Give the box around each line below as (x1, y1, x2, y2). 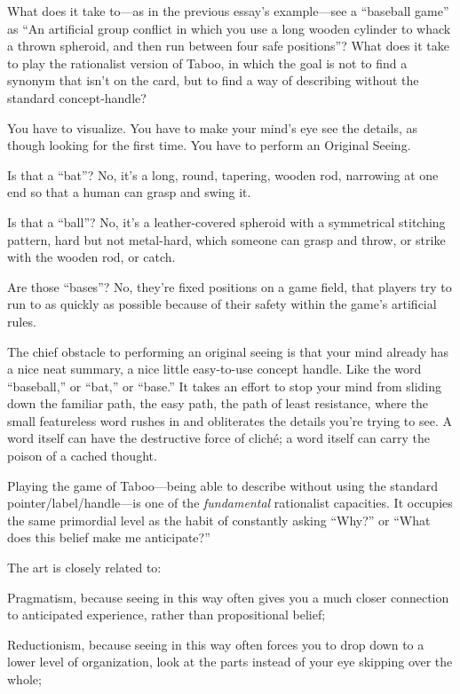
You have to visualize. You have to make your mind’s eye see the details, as (7, 118, 417, 137)
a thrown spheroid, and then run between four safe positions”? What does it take (7, 36, 449, 55)
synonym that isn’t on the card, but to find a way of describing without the (7, 71, 419, 90)
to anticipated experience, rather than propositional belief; (7, 605, 326, 624)
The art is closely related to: (7, 558, 162, 577)
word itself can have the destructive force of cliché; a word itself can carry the (7, 429, 431, 447)
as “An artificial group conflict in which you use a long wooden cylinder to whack (7, 19, 451, 37)
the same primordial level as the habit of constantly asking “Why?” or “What (7, 510, 431, 529)
